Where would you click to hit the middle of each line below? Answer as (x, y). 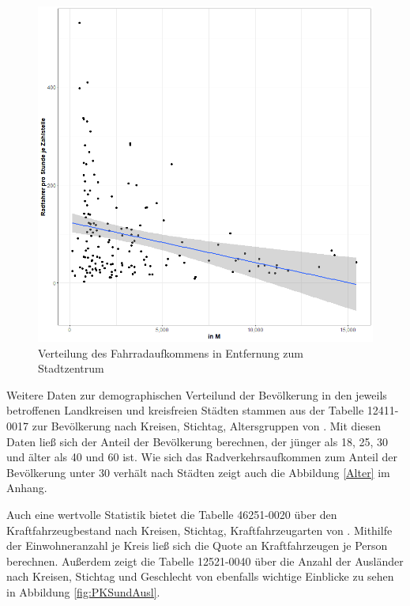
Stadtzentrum (71, 368)
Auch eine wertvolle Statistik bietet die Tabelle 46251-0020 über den (172, 514)
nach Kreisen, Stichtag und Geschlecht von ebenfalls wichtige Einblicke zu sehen (200, 576)
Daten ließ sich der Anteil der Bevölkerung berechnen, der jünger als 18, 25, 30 (197, 441)
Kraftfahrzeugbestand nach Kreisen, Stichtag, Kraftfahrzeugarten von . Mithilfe (199, 530)
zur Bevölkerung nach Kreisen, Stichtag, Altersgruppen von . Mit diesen (206, 425)
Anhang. (27, 488)
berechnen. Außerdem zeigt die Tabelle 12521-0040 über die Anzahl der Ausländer (205, 561)
